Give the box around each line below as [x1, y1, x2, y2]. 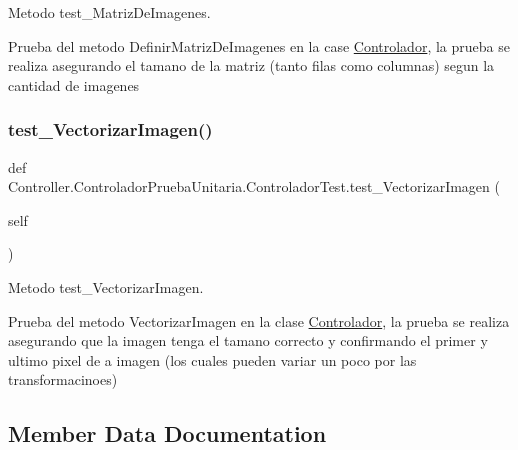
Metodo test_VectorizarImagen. [8, 276, 204, 297]
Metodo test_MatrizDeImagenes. [8, 2, 211, 22]
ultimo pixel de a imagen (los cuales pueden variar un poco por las [8, 349, 417, 370]
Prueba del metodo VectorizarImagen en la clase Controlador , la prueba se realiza [8, 310, 510, 331]
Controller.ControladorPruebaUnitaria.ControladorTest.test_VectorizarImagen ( [8, 176, 500, 197]
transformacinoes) [8, 369, 118, 390]
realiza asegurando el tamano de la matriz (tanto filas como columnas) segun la [8, 55, 495, 76]
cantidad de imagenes [8, 74, 140, 95]
